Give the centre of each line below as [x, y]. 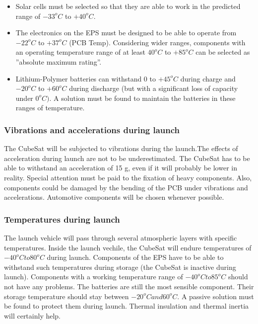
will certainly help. [32, 315]
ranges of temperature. [50, 108]
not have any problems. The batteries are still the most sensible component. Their [129, 286]
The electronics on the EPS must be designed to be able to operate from [126, 33]
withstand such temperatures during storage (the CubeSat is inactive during [120, 267]
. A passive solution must [216, 296]
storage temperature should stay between [66, 296]
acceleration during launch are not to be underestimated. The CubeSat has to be [127, 158]
